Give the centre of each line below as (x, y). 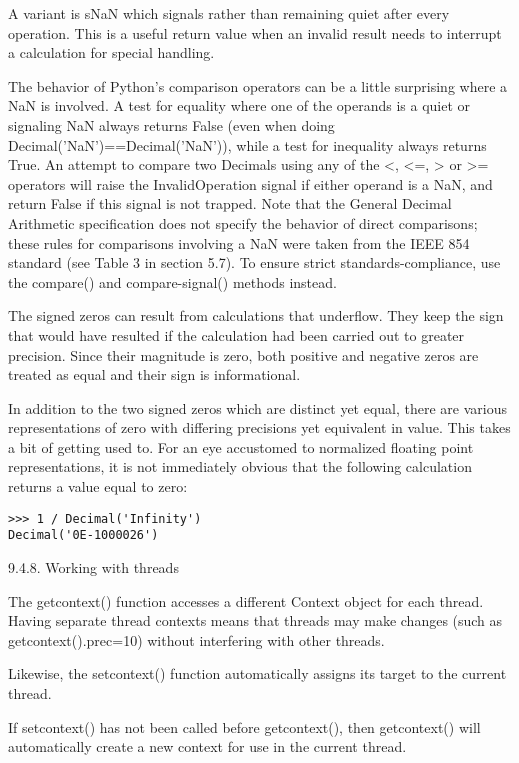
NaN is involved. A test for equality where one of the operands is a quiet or (239, 105)
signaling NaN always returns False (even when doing (171, 124)
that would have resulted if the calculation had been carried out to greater (236, 334)
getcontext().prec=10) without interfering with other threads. (196, 639)
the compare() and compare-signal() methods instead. (172, 281)
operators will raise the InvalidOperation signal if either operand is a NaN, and (250, 183)
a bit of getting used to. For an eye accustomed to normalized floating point (241, 446)
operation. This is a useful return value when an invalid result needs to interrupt (255, 32)
